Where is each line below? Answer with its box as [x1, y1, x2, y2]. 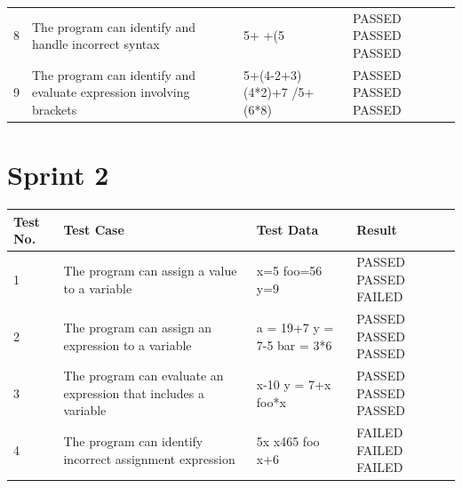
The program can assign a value [63, 260, 237, 279]
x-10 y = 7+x [256, 374, 331, 393]
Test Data [256, 220, 319, 239]
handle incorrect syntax [32, 35, 160, 53]
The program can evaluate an [63, 366, 224, 385]
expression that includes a [63, 383, 205, 402]
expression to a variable [63, 335, 192, 354]
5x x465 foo [256, 432, 320, 451]
